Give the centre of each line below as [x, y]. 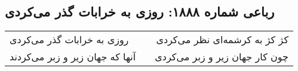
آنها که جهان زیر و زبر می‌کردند [73, 57]
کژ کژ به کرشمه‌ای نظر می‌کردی [222, 40]
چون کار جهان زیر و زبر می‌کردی [222, 57]
